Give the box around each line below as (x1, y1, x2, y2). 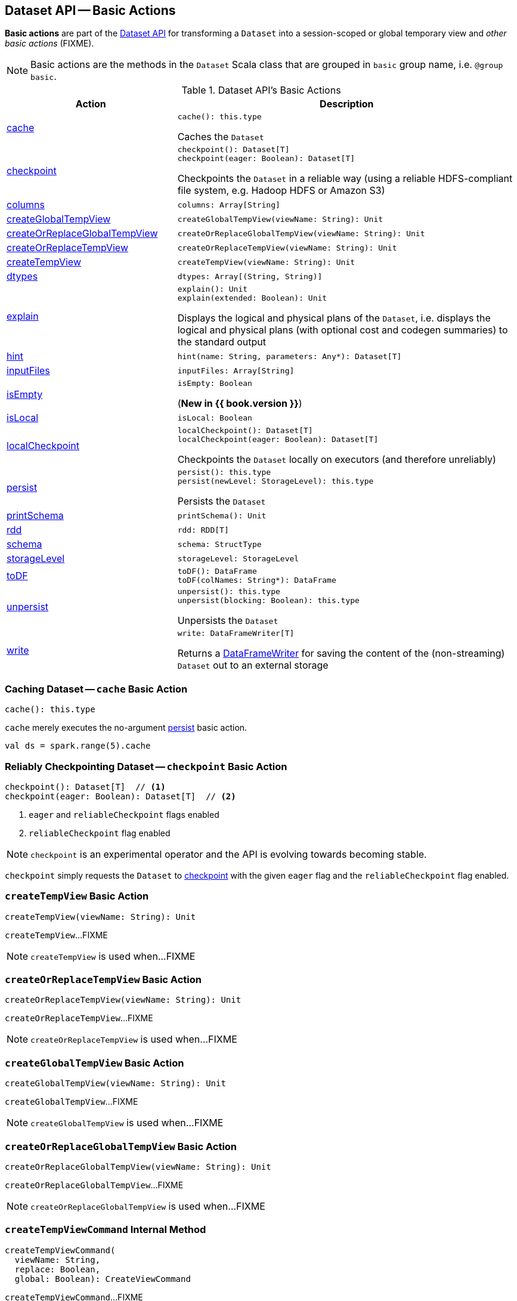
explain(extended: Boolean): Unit (177, 293, 327, 303)
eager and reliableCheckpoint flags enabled (29, 809, 219, 820)
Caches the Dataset (177, 131, 264, 143)
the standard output (177, 336, 266, 348)
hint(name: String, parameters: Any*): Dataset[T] (177, 351, 402, 361)
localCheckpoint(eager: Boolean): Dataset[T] (177, 435, 379, 444)
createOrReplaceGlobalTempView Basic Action (5, 1140, 237, 1152)
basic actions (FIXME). (5, 38, 94, 49)
